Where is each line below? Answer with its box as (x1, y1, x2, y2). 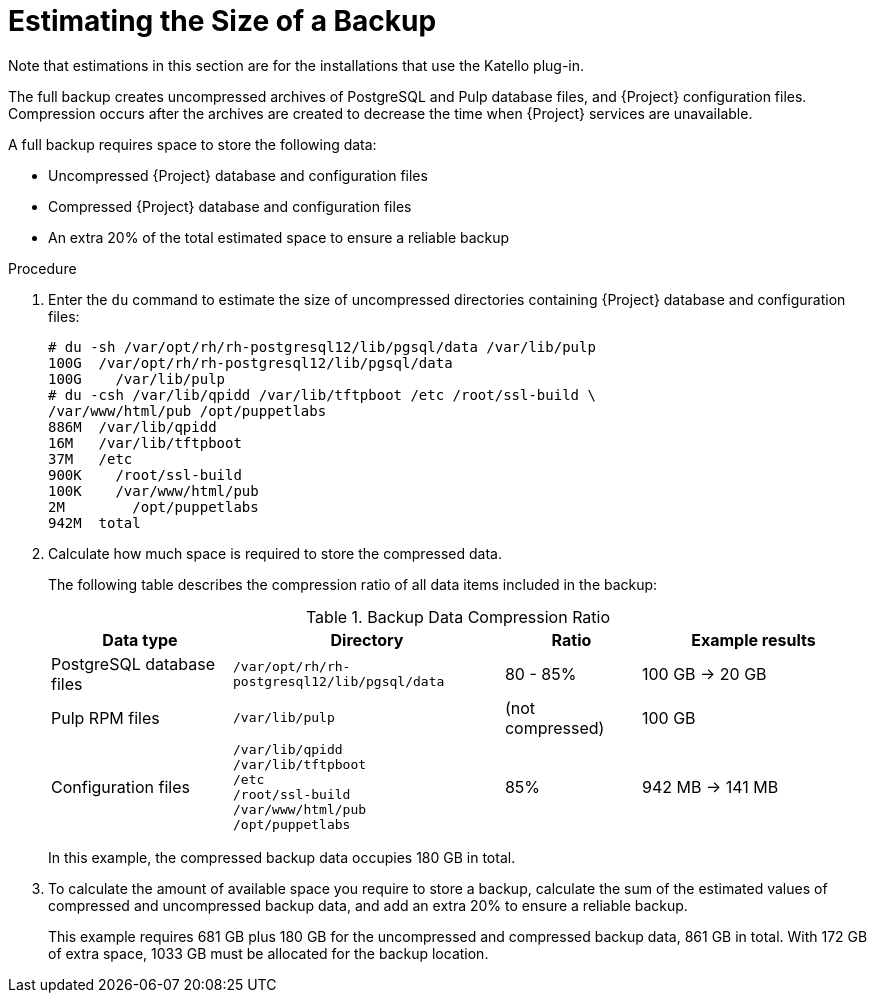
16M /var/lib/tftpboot (48, 434, 242, 451)
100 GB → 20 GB (641, 663, 767, 684)
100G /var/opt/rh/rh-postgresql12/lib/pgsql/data (48, 354, 453, 371)
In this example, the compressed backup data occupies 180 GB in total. (48, 848, 516, 866)
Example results (691, 629, 816, 650)
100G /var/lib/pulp (48, 370, 226, 387)
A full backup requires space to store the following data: (8, 135, 377, 153)
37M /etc (48, 450, 133, 467)
